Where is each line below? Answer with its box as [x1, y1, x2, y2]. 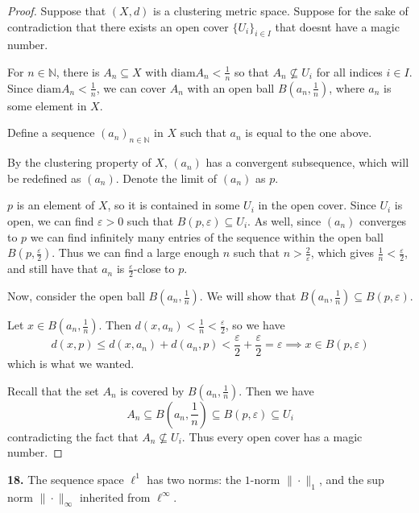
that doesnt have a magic [275, 18, 400, 35]
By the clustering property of [7, 154, 151, 171]
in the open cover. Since [258, 197, 376, 213]
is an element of [16, 197, 95, 213]
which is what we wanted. [7, 355, 135, 372]
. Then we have [239, 382, 314, 399]
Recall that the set [7, 382, 99, 399]
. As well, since [247, 212, 322, 229]
